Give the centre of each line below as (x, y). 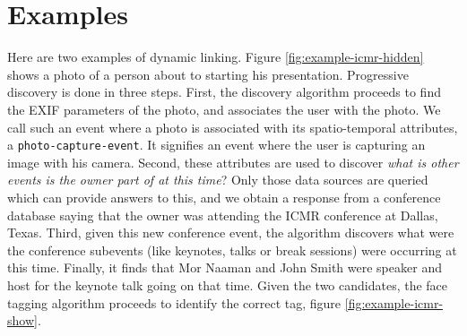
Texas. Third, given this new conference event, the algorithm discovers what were (231, 233)
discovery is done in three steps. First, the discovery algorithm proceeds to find (224, 92)
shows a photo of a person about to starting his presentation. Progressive (208, 74)
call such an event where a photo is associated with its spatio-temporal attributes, (233, 127)
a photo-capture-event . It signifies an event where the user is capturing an (216, 145)
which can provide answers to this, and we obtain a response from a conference (224, 197)
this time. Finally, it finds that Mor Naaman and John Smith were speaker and (225, 267)
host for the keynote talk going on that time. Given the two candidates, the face (228, 284)
